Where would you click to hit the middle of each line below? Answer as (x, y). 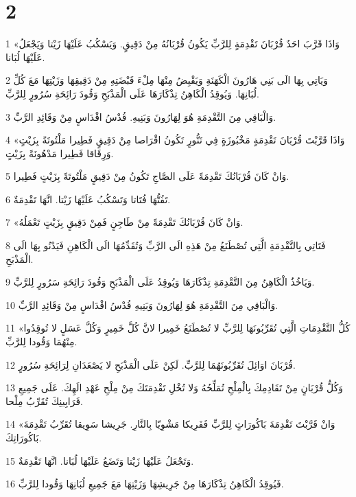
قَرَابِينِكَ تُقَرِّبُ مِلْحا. (45, 401)
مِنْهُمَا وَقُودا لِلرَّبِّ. (41, 342)
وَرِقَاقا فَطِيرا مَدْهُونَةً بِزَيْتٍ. (60, 153)
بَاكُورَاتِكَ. (24, 437)
